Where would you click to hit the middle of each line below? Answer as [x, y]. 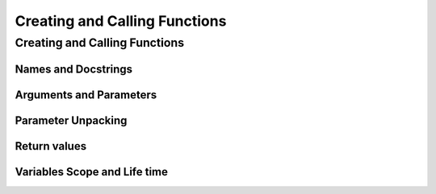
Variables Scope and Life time [92, 172]
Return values [51, 146]
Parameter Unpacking [71, 120]
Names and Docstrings [74, 69]
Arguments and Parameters [86, 95]
